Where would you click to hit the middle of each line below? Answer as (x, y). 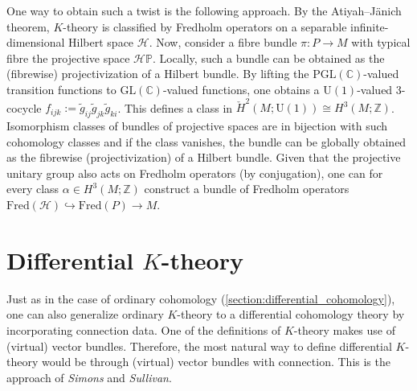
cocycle (24, 107)
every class (33, 189)
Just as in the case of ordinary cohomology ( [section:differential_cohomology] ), (201, 298)
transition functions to (61, 89)
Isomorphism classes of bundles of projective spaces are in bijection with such (197, 126)
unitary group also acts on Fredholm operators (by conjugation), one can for (195, 173)
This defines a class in (179, 107)
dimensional (36, 42)
